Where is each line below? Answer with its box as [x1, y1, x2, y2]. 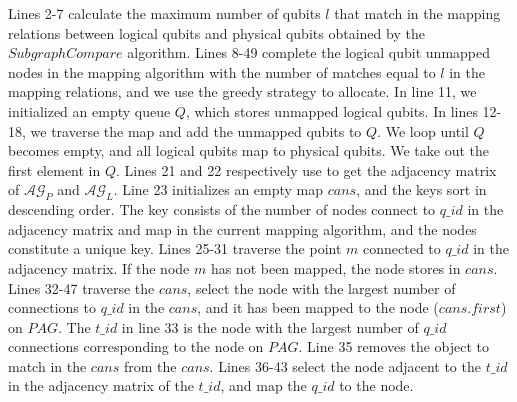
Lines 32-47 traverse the [8, 277, 155, 298]
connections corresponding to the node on [8, 336, 264, 357]
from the [123, 355, 177, 376]
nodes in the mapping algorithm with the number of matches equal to [8, 61, 436, 82]
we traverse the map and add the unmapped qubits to [30, 120, 362, 141]
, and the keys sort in [356, 179, 487, 200]
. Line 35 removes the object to [298, 336, 489, 357]
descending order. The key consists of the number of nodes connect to [8, 199, 436, 220]
